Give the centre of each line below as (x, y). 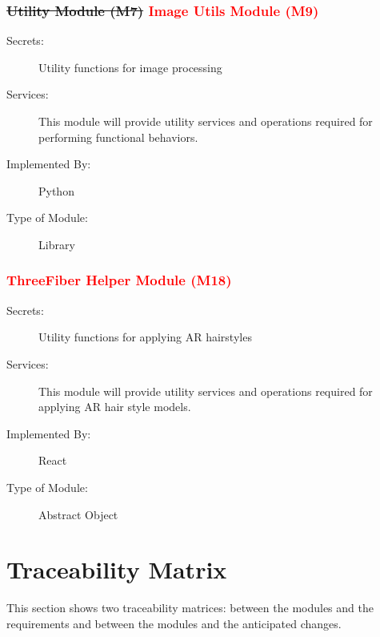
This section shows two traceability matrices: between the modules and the (190, 608)
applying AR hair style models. (115, 407)
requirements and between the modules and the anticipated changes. (174, 623)
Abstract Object (78, 514)
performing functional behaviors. (118, 137)
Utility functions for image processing (130, 67)
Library (57, 244)
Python (56, 190)
